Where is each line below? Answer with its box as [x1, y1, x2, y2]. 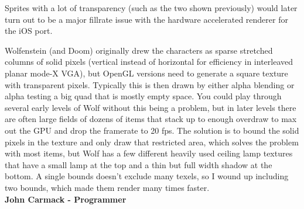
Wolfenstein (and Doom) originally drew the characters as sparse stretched [5, 44, 273, 56]
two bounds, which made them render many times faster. [5, 181, 210, 193]
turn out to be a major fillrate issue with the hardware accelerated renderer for [5, 13, 288, 25]
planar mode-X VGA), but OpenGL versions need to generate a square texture [5, 67, 288, 79]
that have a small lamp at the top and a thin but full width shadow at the [5, 158, 272, 170]
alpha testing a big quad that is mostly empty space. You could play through [5, 90, 282, 102]
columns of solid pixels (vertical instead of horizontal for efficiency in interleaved [5, 55, 293, 68]
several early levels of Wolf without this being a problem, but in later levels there [5, 101, 296, 113]
